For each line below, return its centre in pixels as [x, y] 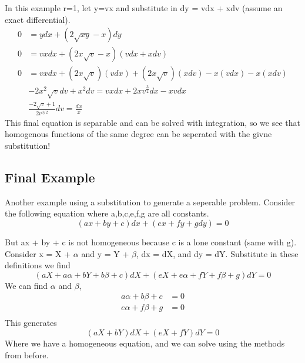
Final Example [50, 177]
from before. [27, 354]
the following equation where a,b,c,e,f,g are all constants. [107, 213]
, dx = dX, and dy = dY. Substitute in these [217, 253]
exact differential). [38, 19]
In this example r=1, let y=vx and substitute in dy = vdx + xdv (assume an [144, 8]
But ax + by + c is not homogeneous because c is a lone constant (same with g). [151, 242]
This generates [31, 323]
